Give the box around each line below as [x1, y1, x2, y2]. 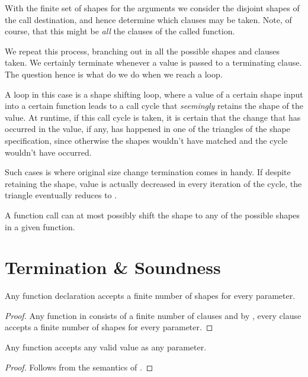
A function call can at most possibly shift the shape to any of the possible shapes [5, 208, 300, 221]
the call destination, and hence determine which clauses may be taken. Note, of [5, 13, 292, 25]
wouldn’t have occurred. [5, 146, 92, 158]
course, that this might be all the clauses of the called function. [5, 25, 235, 37]
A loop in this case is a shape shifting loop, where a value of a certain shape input [5, 88, 303, 100]
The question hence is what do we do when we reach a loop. [5, 67, 223, 80]
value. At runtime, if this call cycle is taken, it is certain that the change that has [5, 111, 301, 123]
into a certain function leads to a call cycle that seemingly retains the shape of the [5, 99, 303, 112]
